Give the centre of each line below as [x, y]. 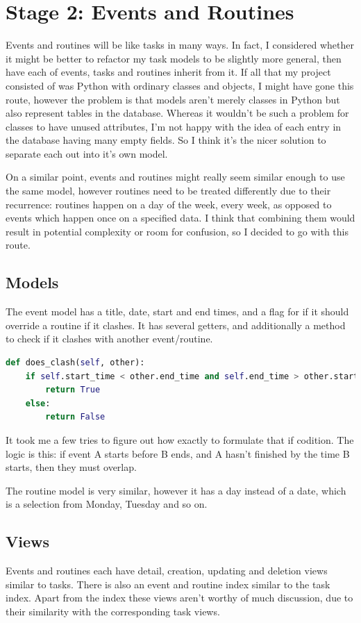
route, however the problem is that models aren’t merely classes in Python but [173, 99]
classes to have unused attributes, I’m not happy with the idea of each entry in [174, 126]
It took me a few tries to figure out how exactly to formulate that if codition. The [180, 439]
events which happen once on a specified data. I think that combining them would [180, 218]
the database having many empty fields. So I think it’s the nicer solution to [166, 140]
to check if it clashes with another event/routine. [109, 339]
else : [38, 403]
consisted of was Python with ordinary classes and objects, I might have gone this [180, 85]
